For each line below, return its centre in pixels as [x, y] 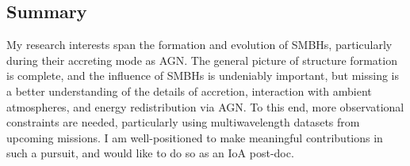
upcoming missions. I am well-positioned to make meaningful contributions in [195, 137]
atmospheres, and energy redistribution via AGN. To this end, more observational [205, 106]
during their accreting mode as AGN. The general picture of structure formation [202, 60]
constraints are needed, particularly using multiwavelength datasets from [183, 122]
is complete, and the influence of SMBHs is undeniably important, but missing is [203, 75]
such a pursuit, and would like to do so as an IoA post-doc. [150, 153]
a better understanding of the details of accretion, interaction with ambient [189, 91]
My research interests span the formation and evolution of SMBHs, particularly [199, 45]
